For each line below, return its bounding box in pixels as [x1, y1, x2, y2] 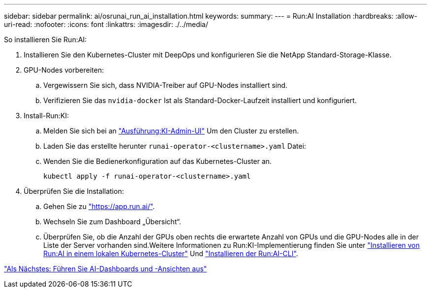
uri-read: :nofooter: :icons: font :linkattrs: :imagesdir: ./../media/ [4, 20, 209, 28]
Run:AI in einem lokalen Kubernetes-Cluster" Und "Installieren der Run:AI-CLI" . [43, 249, 298, 258]
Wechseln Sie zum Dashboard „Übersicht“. [43, 217, 181, 226]
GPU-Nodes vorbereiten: [24, 66, 104, 74]
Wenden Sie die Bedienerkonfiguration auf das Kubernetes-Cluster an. [43, 157, 272, 165]
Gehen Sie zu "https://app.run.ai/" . [43, 202, 155, 211]
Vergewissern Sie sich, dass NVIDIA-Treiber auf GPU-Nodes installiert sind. [43, 81, 288, 89]
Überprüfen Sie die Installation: [24, 187, 124, 195]
